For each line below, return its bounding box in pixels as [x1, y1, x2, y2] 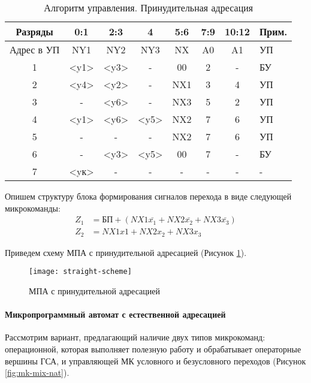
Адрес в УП [10, 43, 60, 56]
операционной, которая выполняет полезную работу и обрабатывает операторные [5, 342, 301, 355]
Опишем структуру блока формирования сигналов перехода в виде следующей [5, 190, 292, 202]
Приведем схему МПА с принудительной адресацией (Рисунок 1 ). [5, 246, 247, 258]
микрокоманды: [5, 201, 61, 214]
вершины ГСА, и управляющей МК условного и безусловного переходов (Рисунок [5, 354, 306, 367]
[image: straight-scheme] [29, 267, 132, 276]
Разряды [16, 25, 53, 38]
